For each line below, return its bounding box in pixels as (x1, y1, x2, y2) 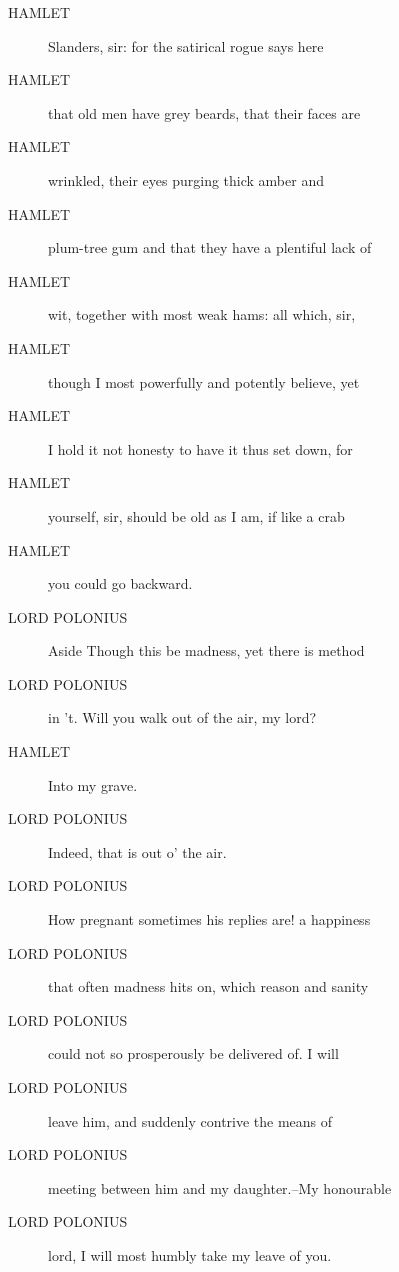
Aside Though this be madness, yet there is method (48, 640, 365, 661)
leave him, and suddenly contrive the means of (48, 1110, 333, 1131)
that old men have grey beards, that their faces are (48, 102, 361, 123)
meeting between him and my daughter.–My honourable (48, 1177, 392, 1198)
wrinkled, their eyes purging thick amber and (48, 169, 324, 190)
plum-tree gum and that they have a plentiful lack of (48, 237, 372, 258)
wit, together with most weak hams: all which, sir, (48, 304, 356, 325)
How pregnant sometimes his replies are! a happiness (48, 909, 371, 930)
